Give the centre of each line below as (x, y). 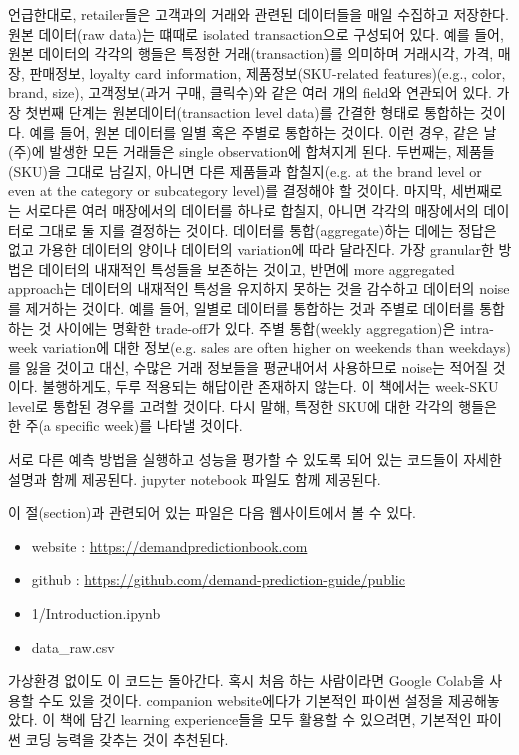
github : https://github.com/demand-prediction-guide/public (218, 579)
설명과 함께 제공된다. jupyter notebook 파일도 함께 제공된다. (194, 478)
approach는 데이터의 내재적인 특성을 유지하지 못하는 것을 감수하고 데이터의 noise (259, 288)
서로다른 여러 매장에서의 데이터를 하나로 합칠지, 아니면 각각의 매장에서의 (252, 209)
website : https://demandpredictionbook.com (169, 545)
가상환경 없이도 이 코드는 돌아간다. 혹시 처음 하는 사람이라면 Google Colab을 (246, 680)
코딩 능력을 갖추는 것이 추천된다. (127, 739)
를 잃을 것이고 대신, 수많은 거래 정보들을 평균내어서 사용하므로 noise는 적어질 (248, 366)
